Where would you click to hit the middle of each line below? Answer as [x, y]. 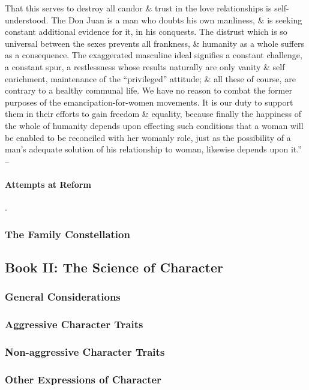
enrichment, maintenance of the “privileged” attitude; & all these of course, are [150, 78]
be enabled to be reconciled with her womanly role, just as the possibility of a [148, 137]
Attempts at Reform [48, 184]
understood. [27, 19]
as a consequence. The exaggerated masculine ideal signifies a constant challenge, [154, 55]
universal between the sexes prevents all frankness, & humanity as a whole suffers [154, 43]
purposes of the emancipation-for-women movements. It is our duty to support [149, 102]
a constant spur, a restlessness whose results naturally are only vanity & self [145, 66]
